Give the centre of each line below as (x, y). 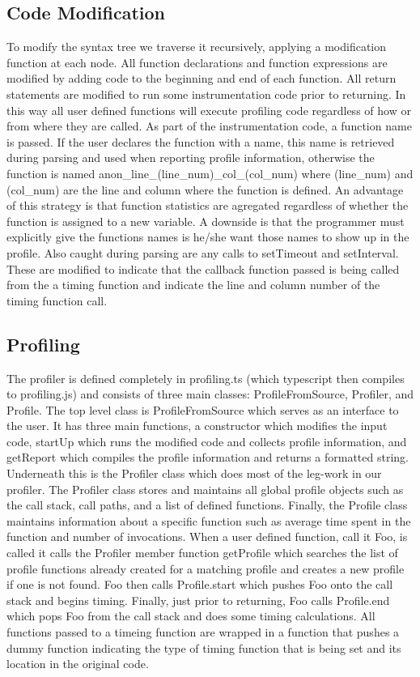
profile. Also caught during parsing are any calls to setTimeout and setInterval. (203, 252)
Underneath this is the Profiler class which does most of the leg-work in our (194, 473)
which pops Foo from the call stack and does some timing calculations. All (191, 616)
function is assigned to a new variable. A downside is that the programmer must (206, 221)
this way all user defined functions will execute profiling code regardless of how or (209, 110)
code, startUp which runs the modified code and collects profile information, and (207, 441)
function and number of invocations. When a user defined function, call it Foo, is (207, 536)
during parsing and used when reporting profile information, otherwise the (191, 158)
